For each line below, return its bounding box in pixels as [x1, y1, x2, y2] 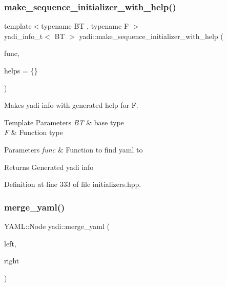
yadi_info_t [4, 30, 43, 41]
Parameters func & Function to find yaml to [4, 144, 143, 155]
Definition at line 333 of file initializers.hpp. [4, 179, 141, 189]
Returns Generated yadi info [4, 161, 94, 172]
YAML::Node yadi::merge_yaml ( [4, 220, 110, 231]
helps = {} [4, 65, 38, 75]
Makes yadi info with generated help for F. [4, 100, 138, 110]
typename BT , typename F [41, 21, 129, 31]
